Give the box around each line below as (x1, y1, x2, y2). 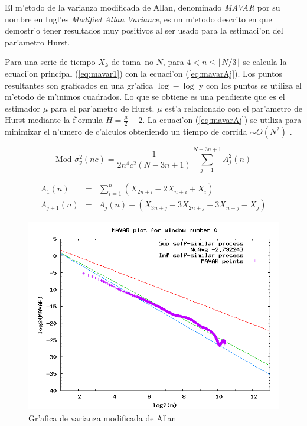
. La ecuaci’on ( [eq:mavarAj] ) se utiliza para (142, 113, 302, 126)
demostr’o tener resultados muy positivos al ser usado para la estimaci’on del (5, 24, 283, 37)
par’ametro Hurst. (5, 35, 70, 48)
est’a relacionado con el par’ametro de (165, 102, 302, 114)
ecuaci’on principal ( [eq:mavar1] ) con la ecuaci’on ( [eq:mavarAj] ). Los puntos (5, 67, 282, 79)
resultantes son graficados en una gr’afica (5, 79, 153, 91)
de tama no (111, 56, 153, 68)
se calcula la (243, 56, 287, 68)
